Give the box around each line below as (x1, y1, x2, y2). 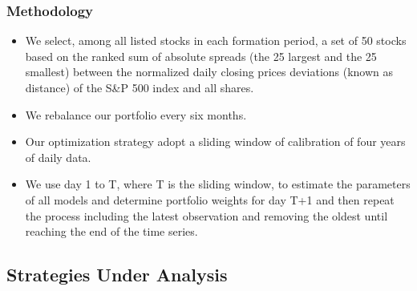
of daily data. (25, 148, 91, 165)
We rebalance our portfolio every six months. (25, 106, 247, 123)
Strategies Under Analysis (6, 262, 228, 287)
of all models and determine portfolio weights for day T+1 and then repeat (25, 191, 395, 208)
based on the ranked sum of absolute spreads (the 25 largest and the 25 (25, 47, 377, 64)
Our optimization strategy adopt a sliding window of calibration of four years (25, 133, 406, 150)
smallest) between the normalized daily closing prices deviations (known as (25, 63, 394, 80)
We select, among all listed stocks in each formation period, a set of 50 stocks (25, 32, 407, 49)
